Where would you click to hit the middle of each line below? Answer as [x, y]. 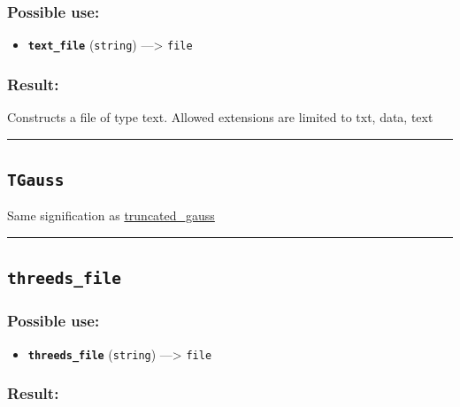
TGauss [36, 180]
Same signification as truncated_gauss [111, 215]
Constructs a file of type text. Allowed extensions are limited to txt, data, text [220, 117]
